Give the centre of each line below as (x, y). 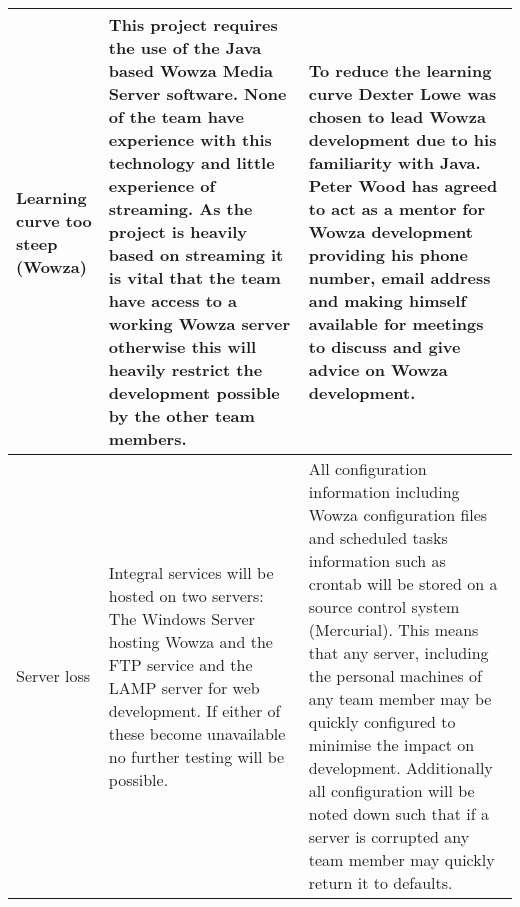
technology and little (191, 162)
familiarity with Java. (394, 162)
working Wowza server (199, 323)
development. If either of (194, 710)
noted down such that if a (398, 813)
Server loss (53, 675)
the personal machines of (395, 675)
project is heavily (178, 231)
